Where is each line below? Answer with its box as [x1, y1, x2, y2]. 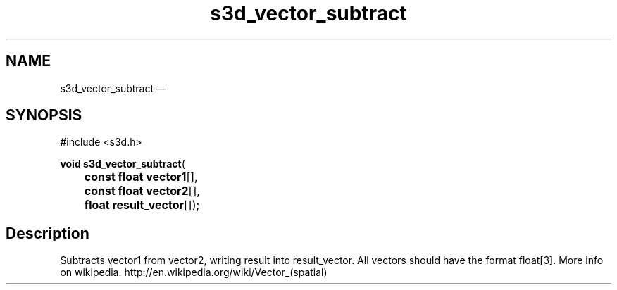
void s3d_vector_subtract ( [60, 158, 185, 170]
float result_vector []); [84, 198, 200, 213]
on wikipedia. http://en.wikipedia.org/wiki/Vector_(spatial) [60, 266, 328, 279]
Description [6, 224, 89, 242]
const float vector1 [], [84, 170, 198, 184]
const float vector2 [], [84, 184, 200, 198]
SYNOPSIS [6, 106, 82, 125]
